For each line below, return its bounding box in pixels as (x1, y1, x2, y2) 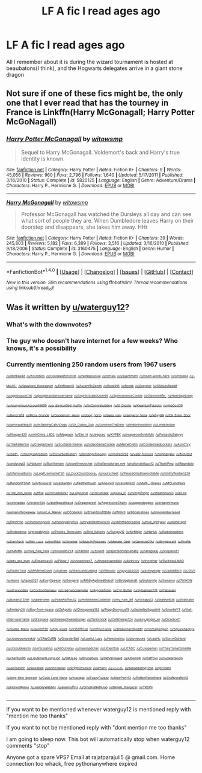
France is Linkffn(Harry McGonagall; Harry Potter (6, 107, 195, 118)
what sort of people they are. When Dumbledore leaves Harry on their (20, 217, 194, 224)
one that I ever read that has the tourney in (6, 98, 169, 108)
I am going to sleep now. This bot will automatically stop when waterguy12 (6, 735, 190, 743)
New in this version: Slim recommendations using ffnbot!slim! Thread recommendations (6, 279, 188, 286)
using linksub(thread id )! (6, 285, 55, 292)
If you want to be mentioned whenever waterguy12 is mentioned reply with (6, 705, 191, 713)
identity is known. (20, 155, 65, 162)
